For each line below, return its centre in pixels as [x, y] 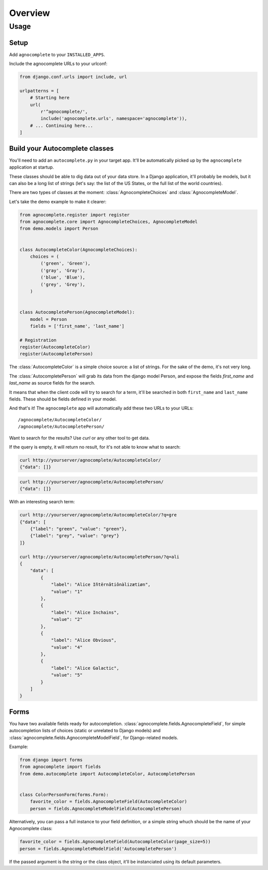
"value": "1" [67, 591]
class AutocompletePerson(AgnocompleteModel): [77, 312]
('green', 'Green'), [66, 263]
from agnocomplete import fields [60, 767]
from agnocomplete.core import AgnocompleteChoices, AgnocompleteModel [109, 222]
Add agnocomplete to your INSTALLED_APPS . [57, 54]
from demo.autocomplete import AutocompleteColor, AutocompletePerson [107, 774]
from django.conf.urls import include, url [73, 77]
